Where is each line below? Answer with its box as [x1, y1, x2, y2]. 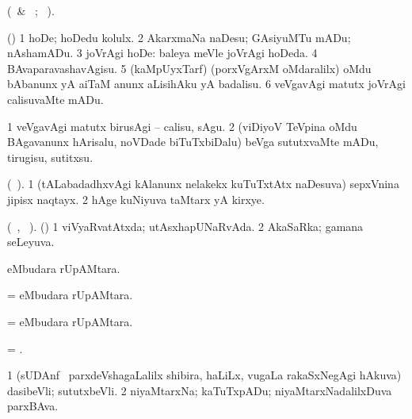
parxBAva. [7, 398, 59, 414]
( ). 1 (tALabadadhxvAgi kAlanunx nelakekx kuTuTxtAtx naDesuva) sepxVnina [7, 175, 399, 192]
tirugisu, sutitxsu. [7, 148, 93, 165]
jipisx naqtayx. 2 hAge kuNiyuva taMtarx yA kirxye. [7, 190, 265, 207]
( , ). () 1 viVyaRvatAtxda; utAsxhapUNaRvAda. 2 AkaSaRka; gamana [7, 217, 364, 234]
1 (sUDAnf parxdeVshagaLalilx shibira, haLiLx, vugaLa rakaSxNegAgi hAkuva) [7, 367, 402, 383]
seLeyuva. [7, 233, 55, 250]
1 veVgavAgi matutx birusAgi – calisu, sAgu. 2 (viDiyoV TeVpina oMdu [7, 117, 357, 134]
